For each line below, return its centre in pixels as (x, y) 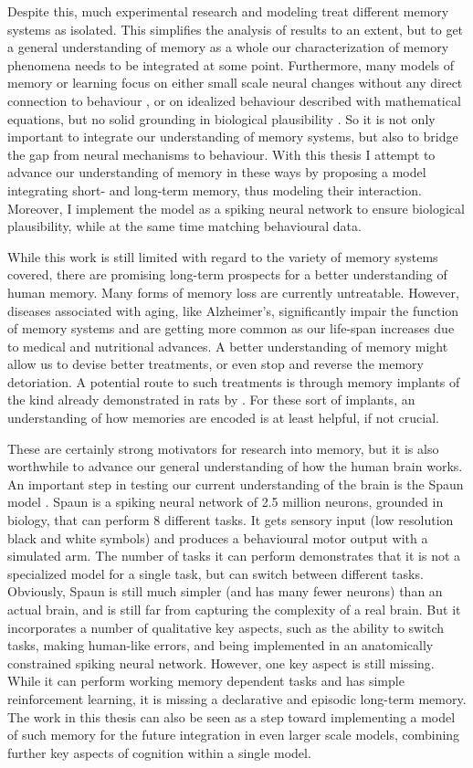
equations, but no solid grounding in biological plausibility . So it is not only (221, 118)
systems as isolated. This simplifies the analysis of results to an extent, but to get (236, 29)
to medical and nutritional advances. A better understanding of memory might (228, 346)
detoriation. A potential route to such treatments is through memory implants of (234, 381)
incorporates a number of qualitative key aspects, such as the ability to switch (226, 627)
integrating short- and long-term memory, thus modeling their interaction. (215, 189)
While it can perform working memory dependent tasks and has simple (206, 681)
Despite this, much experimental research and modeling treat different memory (228, 11)
